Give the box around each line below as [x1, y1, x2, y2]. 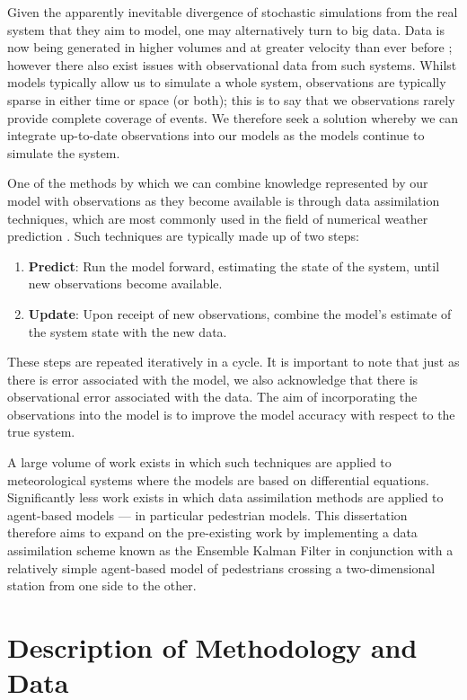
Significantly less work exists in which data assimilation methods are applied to [7, 488, 444, 507]
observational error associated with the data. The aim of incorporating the [7, 387, 418, 406]
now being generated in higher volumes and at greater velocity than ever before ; [7, 38, 453, 57]
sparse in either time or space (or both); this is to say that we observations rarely [7, 90, 455, 109]
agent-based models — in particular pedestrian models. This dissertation [7, 505, 408, 524]
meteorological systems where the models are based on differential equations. [7, 470, 429, 489]
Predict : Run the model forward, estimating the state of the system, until [28, 256, 440, 275]
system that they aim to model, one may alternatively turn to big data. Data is [7, 20, 445, 39]
